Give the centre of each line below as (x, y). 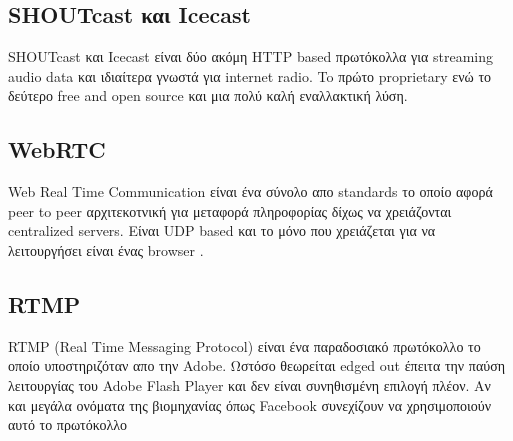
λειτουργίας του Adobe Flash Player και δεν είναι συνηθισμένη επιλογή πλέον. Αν (249, 384)
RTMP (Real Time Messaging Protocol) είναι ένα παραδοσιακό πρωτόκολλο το (244, 345)
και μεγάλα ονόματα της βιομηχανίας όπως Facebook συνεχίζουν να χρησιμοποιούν (250, 404)
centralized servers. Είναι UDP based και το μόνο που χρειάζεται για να (222, 230)
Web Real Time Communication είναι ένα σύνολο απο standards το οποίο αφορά (250, 191)
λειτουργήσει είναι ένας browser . (106, 249)
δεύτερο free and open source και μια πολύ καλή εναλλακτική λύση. (208, 95)
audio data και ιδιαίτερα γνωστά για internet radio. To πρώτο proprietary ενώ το (250, 75)
